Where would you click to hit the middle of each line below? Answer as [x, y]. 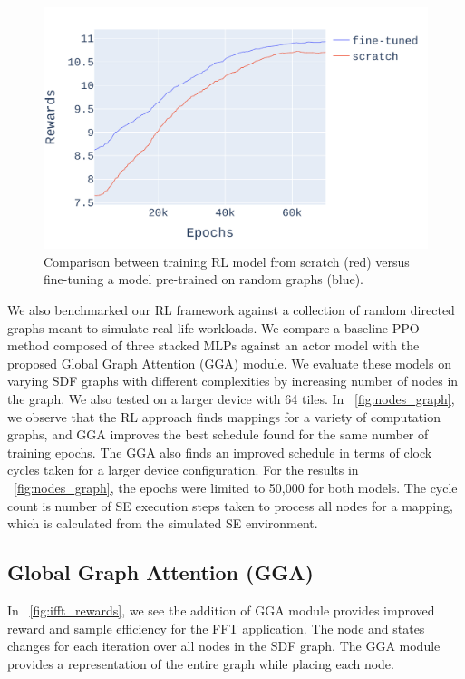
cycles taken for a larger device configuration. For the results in [183, 470]
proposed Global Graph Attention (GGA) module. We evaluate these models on [229, 363]
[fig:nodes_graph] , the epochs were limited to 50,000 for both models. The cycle [236, 487]
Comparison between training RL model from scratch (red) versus [227, 261]
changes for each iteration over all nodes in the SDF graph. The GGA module [224, 646]
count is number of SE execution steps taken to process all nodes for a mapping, [230, 505]
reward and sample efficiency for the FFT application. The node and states [216, 628]
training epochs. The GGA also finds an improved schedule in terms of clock [220, 452]
